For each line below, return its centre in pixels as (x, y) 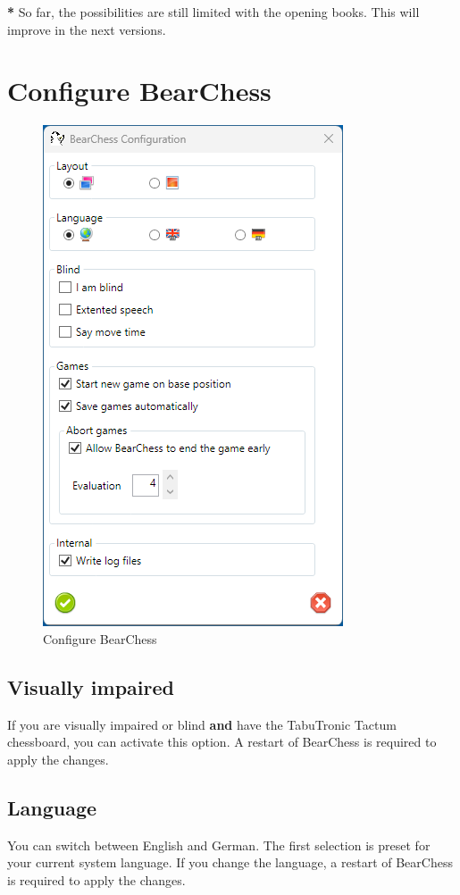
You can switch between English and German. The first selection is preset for (219, 845)
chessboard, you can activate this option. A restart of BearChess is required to (222, 742)
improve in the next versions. (87, 29)
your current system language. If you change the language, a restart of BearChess (230, 862)
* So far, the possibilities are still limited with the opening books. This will (213, 12)
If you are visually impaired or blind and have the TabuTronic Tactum (202, 724)
